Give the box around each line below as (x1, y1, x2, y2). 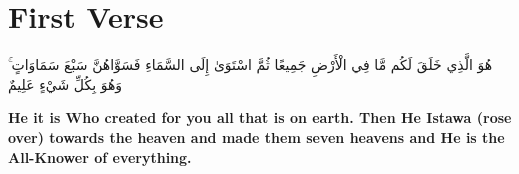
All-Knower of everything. (8, 146, 192, 167)
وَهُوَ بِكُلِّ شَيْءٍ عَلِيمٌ (8, 73, 123, 94)
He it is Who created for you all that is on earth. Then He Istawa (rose (8, 107, 512, 128)
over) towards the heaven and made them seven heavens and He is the (8, 126, 505, 147)
